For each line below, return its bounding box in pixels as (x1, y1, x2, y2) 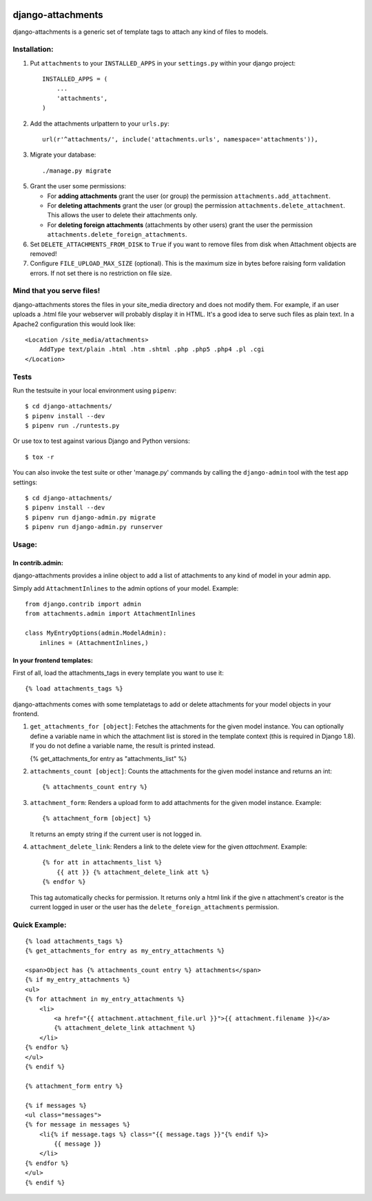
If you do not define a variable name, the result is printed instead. (30, 742, 216, 750)
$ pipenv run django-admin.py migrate (25, 513, 156, 521)
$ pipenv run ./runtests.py (25, 421, 120, 430)
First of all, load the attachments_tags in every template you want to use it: (12, 668, 224, 677)
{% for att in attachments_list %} (42, 859, 163, 866)
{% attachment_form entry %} (25, 1082, 123, 1090)
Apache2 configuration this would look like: (12, 319, 136, 328)
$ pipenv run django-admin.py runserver (25, 523, 163, 531)
